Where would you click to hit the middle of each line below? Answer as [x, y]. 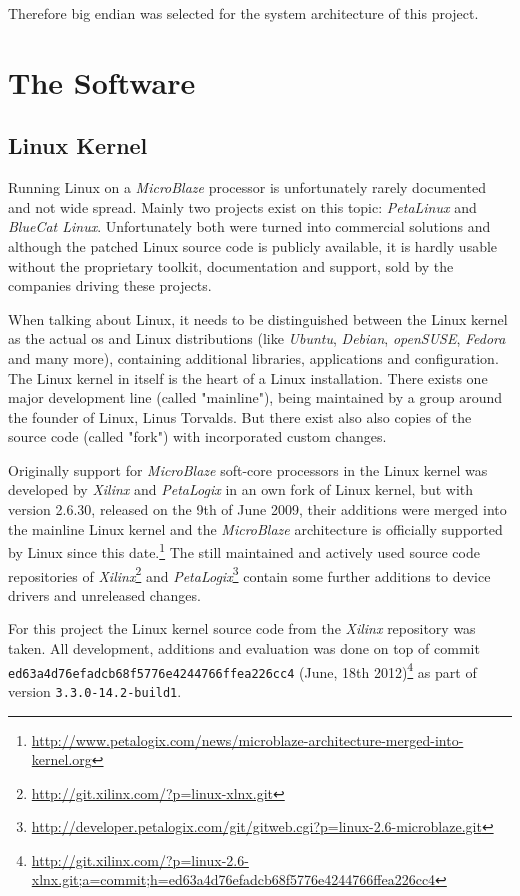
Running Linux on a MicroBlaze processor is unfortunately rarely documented [247, 187]
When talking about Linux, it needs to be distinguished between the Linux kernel [258, 318]
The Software [102, 81]
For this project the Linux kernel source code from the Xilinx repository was [242, 628]
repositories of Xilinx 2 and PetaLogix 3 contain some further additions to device [249, 574]
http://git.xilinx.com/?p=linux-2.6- [140, 859]
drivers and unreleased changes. [104, 594]
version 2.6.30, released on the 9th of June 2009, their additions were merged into [257, 509]
